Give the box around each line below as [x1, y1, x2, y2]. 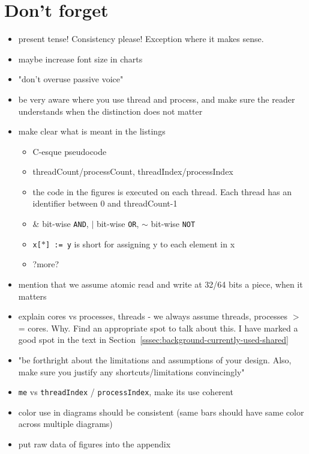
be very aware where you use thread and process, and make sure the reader [18, 92, 295, 105]
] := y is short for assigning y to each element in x [45, 237, 235, 250]
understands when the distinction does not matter [18, 104, 203, 117]
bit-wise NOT [151, 217, 196, 230]
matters [18, 289, 47, 302]
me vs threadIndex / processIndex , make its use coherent [18, 386, 233, 398]
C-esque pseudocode [32, 145, 107, 157]
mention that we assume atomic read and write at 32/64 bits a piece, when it [18, 277, 303, 290]
